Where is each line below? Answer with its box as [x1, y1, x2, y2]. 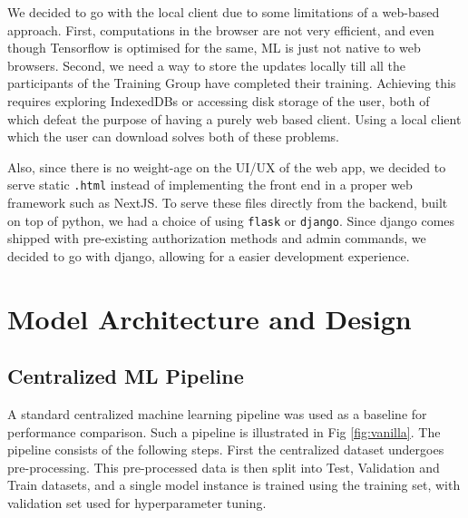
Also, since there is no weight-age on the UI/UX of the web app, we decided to [7, 157, 446, 176]
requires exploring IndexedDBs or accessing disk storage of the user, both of [7, 91, 430, 110]
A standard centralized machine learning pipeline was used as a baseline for [7, 405, 427, 424]
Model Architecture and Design [7, 299, 412, 337]
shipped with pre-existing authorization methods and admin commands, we [7, 229, 426, 248]
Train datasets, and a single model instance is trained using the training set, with [7, 475, 461, 494]
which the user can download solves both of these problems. [7, 127, 340, 146]
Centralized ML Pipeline [7, 362, 244, 390]
